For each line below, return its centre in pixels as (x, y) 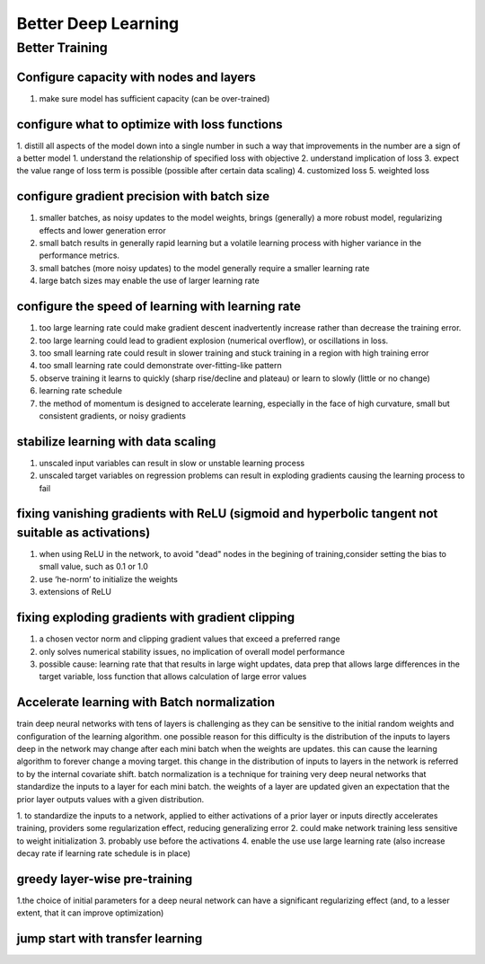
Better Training (62, 48)
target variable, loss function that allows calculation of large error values (173, 677)
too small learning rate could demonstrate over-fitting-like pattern (160, 366)
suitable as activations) (84, 533)
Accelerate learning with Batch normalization (146, 702)
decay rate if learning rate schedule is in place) (104, 853)
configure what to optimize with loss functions (150, 124)
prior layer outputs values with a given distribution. (110, 799)
